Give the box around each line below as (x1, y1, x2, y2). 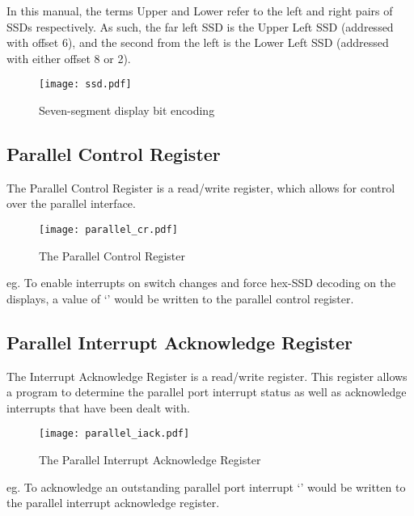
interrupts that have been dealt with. (6, 399, 190, 416)
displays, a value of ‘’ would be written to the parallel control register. (6, 290, 354, 307)
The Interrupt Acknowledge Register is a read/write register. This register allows (6, 367, 408, 384)
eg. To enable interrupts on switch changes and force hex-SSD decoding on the (6, 274, 396, 291)
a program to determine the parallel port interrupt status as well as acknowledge (6, 383, 407, 400)
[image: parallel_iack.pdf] (39, 428, 190, 440)
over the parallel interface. (6, 195, 136, 212)
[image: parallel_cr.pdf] (39, 224, 178, 236)
